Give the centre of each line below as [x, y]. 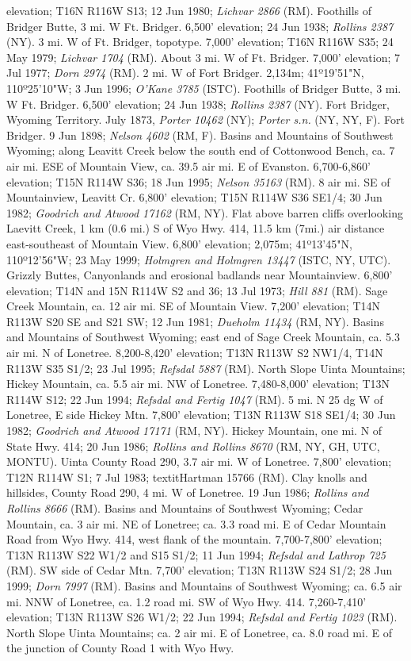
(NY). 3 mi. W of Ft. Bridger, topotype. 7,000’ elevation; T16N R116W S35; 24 [200, 42]
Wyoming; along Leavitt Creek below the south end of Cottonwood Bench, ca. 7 [201, 150]
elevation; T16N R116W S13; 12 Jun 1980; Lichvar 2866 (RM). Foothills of [189, 10]
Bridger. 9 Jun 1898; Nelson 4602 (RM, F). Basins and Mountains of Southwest [200, 135]
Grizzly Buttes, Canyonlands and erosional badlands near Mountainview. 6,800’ [200, 275]
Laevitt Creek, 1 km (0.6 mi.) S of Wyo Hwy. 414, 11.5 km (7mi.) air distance [196, 228]
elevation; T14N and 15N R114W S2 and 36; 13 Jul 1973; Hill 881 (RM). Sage [197, 290]
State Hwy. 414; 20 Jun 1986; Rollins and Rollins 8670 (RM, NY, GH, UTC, [193, 446]
